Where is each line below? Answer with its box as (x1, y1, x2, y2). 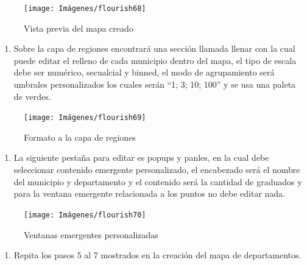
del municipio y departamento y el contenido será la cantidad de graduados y (13, 175, 302, 188)
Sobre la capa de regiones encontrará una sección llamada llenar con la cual (13, 42, 295, 55)
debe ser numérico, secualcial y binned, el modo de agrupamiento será (13, 66, 275, 79)
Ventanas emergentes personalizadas (24, 228, 158, 241)
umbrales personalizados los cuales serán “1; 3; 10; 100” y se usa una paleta (13, 78, 296, 91)
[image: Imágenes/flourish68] (24, 4, 146, 13)
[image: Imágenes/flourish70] (24, 210, 146, 219)
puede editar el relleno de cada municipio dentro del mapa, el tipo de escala (13, 54, 297, 66)
